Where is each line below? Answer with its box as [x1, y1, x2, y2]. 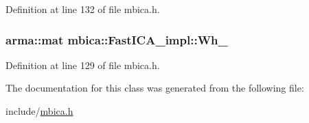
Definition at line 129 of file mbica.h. [5, 57, 160, 72]
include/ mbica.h [5, 104, 73, 118]
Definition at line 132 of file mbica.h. [5, 2, 160, 16]
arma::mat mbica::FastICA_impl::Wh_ [5, 31, 228, 48]
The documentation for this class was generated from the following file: [5, 81, 304, 95]
